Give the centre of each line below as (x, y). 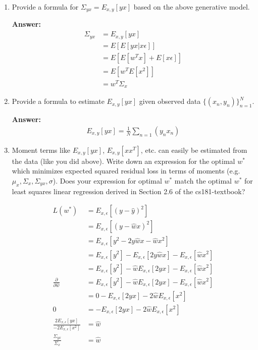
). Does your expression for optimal (107, 181)
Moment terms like (41, 150)
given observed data (170, 101)
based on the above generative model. (192, 7)
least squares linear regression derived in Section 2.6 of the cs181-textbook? (128, 191)
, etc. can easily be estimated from (194, 150)
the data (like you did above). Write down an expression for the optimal (123, 161)
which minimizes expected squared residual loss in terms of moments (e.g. (126, 171)
